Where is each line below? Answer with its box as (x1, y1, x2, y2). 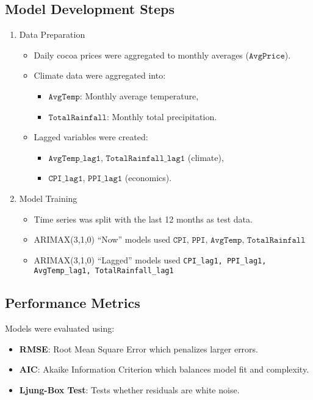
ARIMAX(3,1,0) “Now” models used (34, 233, 171, 246)
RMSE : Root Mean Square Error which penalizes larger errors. (19, 342, 259, 355)
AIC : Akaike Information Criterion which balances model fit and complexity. (19, 363, 309, 376)
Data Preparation (19, 28, 85, 41)
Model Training (19, 191, 77, 204)
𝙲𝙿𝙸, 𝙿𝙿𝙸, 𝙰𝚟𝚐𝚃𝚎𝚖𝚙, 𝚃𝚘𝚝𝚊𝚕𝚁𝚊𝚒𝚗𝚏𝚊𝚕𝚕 (173, 236, 306, 245)
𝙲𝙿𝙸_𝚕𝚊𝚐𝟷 (48, 174, 83, 184)
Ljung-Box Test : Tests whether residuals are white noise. (19, 384, 240, 396)
